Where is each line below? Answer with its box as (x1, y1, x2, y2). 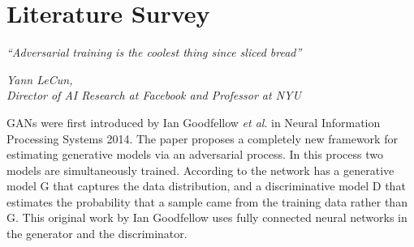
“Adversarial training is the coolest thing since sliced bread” (6, 44, 302, 61)
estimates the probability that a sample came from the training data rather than (6, 193, 408, 210)
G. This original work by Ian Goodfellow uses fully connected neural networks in (6, 209, 408, 226)
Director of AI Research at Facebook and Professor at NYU (6, 87, 301, 104)
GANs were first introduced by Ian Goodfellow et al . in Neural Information (6, 113, 381, 130)
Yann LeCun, (6, 70, 73, 87)
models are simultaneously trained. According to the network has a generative (6, 161, 395, 178)
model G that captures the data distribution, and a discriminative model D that (6, 177, 406, 194)
